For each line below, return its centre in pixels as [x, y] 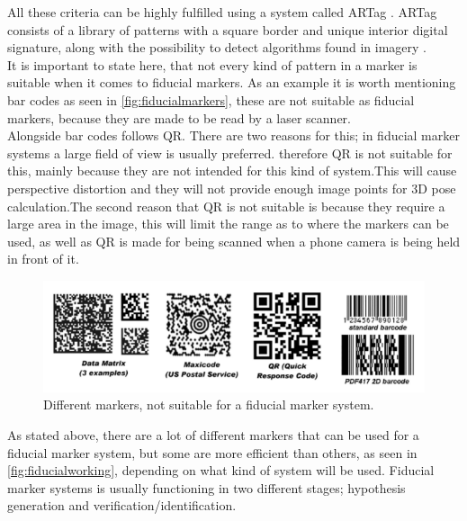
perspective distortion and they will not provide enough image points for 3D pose [232, 188]
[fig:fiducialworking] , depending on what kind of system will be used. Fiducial [221, 470]
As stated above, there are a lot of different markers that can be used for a [213, 434]
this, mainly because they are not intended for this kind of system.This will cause [232, 171]
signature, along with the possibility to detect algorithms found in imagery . [217, 47]
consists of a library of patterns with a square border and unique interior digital [228, 29]
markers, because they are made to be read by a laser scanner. [179, 117]
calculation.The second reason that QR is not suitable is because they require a [226, 206]
